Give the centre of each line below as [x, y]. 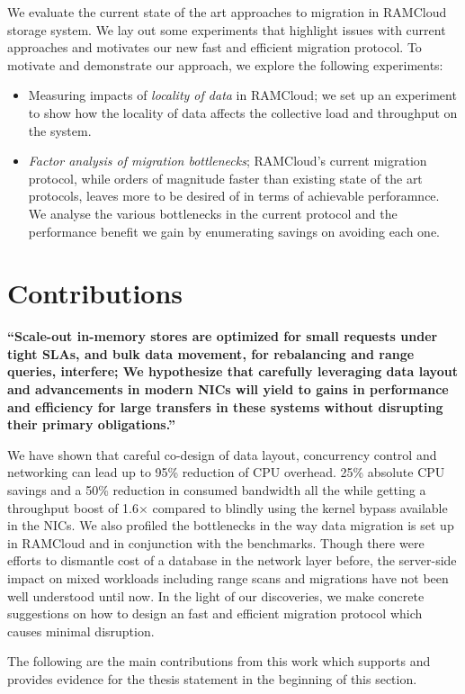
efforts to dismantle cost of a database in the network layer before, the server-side [232, 560]
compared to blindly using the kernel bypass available [300, 507]
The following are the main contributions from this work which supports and [219, 661]
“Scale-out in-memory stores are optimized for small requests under [223, 336]
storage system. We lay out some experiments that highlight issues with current [227, 29]
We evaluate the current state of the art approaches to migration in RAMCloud [227, 12]
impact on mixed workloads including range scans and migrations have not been [228, 577]
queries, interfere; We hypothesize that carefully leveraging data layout [232, 371]
